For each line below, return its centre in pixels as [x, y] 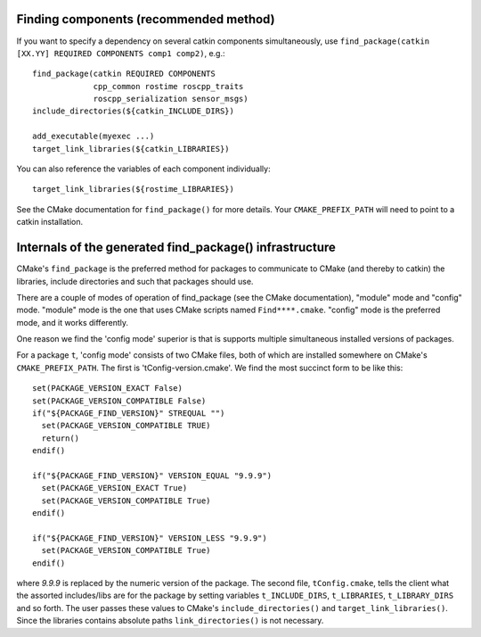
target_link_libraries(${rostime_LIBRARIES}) [134, 189]
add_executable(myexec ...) [94, 136]
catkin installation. [50, 222]
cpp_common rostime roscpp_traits [168, 86]
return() [61, 438]
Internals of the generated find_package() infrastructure [176, 248]
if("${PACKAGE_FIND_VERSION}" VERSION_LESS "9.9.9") [150, 538]
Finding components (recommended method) [146, 19]
